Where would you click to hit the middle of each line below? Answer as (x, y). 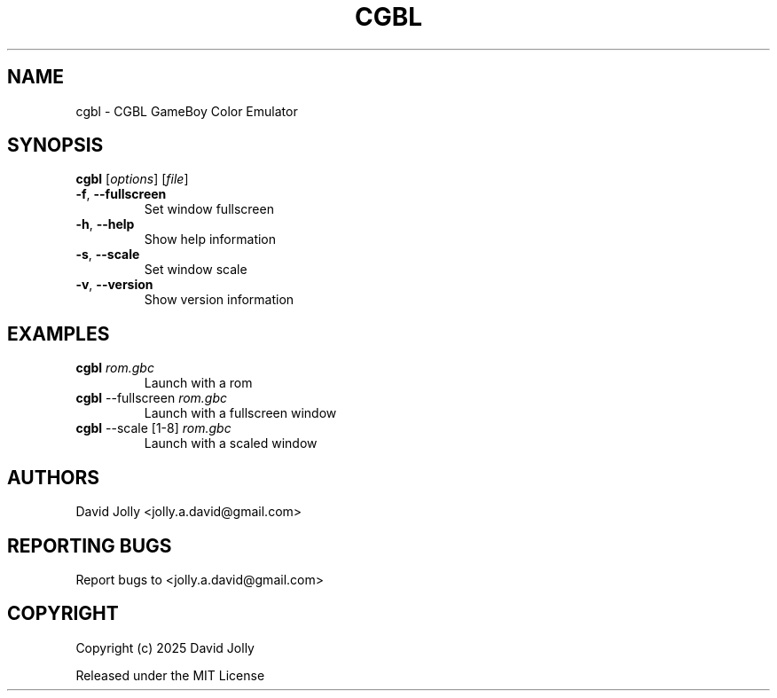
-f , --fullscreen (121, 194)
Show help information (210, 239)
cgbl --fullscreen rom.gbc (152, 398)
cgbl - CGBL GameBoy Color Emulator (187, 111)
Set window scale (196, 270)
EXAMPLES (59, 333)
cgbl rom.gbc (115, 368)
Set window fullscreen (209, 209)
